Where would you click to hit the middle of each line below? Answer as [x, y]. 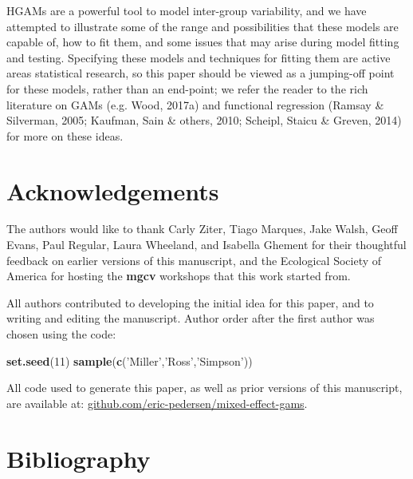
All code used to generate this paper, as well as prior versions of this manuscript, [205, 388]
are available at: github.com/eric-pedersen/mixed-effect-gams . [157, 403]
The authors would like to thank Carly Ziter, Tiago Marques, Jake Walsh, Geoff [202, 229]
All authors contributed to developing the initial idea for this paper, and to [190, 302]
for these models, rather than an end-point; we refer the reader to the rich [187, 88]
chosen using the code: [61, 334]
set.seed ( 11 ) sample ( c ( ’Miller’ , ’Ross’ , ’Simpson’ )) [130, 360]
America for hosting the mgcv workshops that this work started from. [179, 276]
